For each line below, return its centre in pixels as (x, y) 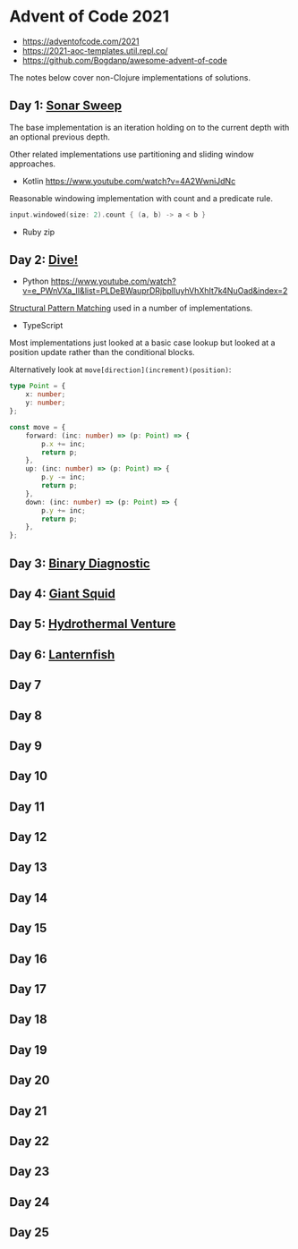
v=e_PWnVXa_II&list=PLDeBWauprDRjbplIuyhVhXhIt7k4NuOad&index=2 (155, 291)
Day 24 (30, 1202)
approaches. (33, 164)
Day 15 (28, 928)
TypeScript (43, 326)
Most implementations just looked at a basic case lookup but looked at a (142, 343)
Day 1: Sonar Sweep (66, 106)
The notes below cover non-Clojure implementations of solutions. (130, 77)
